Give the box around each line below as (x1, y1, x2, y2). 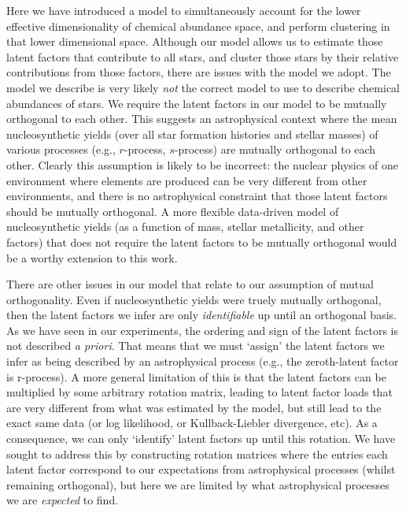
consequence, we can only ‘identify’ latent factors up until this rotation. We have (6, 430, 396, 447)
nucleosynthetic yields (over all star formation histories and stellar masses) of (6, 125, 378, 142)
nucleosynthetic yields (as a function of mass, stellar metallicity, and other (6, 218, 364, 235)
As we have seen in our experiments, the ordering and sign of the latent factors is (6, 322, 399, 338)
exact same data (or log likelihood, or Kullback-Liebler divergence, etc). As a (6, 414, 378, 431)
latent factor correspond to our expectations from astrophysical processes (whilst (6, 461, 396, 478)
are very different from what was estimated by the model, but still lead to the (6, 399, 382, 415)
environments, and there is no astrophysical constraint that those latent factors (6, 188, 388, 204)
